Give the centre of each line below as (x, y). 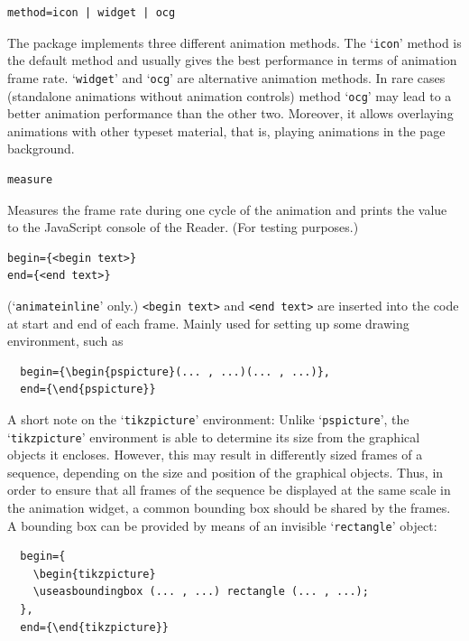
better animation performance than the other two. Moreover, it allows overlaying (230, 113)
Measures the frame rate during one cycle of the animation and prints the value (227, 209)
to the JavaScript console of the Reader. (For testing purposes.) (183, 227)
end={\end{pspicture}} (88, 390)
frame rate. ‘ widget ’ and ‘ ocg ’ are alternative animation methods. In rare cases (226, 77)
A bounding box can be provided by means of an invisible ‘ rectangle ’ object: (222, 525)
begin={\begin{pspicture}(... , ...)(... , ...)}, (175, 372)
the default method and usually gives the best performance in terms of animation (232, 60)
